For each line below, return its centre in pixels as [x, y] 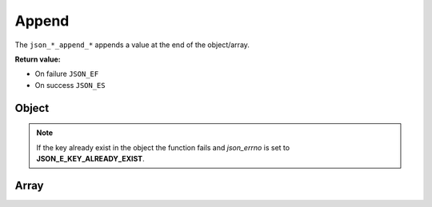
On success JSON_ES [70, 85]
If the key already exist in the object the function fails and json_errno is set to [163, 147]
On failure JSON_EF [67, 74]
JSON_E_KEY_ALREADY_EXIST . [90, 158]
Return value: [38, 59]
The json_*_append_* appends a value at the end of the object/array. [132, 45]
